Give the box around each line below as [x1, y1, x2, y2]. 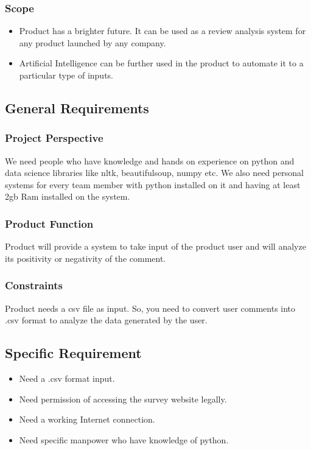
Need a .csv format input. [19, 371, 115, 384]
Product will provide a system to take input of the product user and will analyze [5, 240, 306, 253]
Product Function [5, 216, 94, 231]
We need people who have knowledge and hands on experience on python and [5, 154, 295, 167]
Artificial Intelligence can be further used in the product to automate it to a [19, 57, 304, 69]
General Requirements [5, 98, 149, 117]
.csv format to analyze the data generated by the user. [5, 314, 208, 326]
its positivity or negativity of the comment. [5, 251, 166, 264]
